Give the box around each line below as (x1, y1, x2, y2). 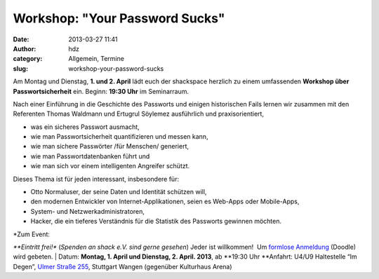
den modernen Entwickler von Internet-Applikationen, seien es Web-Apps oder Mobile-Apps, (30, 197, 300, 206)
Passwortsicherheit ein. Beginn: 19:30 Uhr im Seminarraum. (13, 87, 189, 95)
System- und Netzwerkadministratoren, (30, 207, 145, 215)
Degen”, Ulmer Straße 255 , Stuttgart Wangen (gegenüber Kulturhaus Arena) (13, 262, 232, 271)
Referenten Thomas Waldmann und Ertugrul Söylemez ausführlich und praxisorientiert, (13, 109, 265, 118)
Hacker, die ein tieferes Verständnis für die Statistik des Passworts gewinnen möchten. (30, 217, 282, 226)
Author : (13, 44, 36, 53)
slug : (13, 64, 28, 73)
